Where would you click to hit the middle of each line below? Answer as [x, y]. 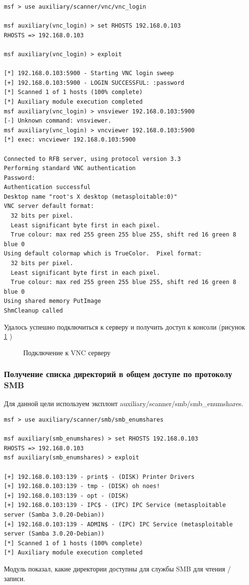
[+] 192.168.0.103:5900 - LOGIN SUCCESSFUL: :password [94, 83]
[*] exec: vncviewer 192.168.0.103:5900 [70, 140]
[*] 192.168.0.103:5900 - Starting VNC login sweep [89, 73]
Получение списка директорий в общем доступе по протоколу [118, 374]
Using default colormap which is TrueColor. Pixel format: [103, 254]
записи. [15, 578]
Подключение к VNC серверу [67, 352]
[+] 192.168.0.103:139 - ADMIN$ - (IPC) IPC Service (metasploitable [118, 524]
